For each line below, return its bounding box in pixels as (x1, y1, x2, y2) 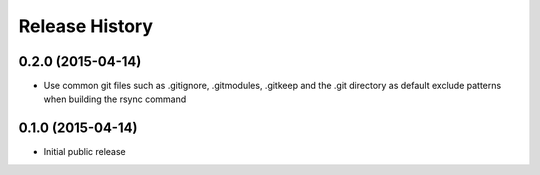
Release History (18, 15, 154, 37)
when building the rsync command (43, 93, 187, 105)
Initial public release (43, 146, 127, 158)
